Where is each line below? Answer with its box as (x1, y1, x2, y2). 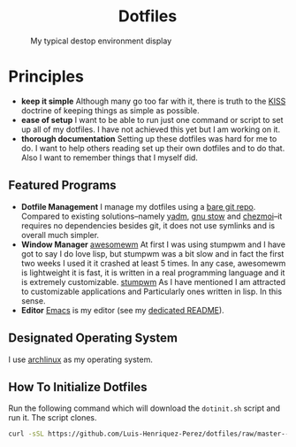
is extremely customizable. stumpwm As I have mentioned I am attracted (20, 276, 286, 287)
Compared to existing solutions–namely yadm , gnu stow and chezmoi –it (20, 211, 283, 221)
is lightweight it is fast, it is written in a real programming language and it (20, 267, 285, 278)
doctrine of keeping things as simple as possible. (20, 104, 200, 116)
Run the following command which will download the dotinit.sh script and (8, 403, 280, 413)
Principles (8, 66, 85, 87)
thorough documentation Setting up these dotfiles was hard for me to (20, 133, 277, 143)
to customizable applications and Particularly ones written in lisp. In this (20, 286, 283, 297)
